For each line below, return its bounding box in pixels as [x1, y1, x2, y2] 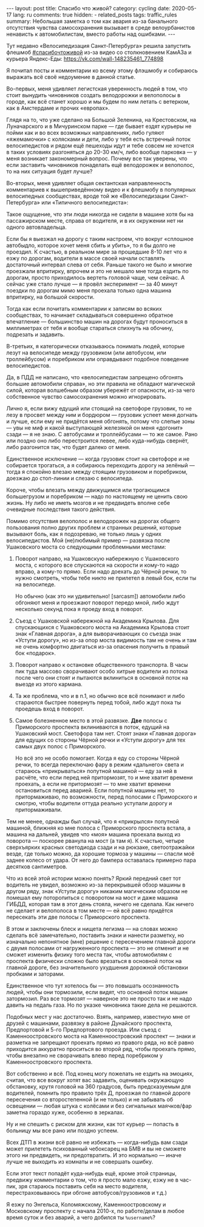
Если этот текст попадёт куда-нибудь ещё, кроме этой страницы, [6, 1170, 177, 1177]
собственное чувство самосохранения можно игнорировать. [6, 393, 167, 400]
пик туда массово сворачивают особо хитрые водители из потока [15, 668, 188, 675]
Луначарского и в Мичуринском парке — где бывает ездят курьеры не [6, 123, 192, 130]
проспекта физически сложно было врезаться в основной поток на [6, 958, 182, 964]
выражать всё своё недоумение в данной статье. [6, 73, 135, 80]
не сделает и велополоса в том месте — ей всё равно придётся [6, 907, 173, 914]
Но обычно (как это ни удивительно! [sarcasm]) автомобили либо [15, 593, 186, 600]
